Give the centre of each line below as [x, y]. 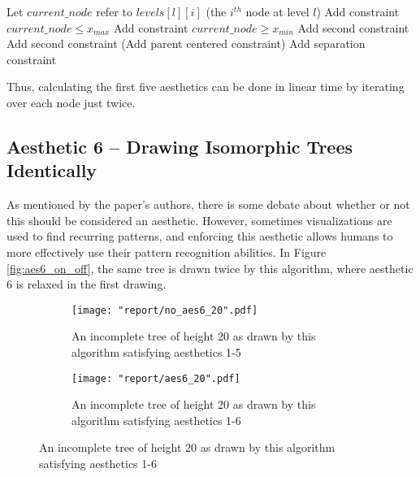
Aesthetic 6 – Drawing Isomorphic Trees [180, 146]
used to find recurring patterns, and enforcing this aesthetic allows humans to [200, 236]
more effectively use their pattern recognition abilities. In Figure [167, 252]
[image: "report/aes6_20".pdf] [156, 378]
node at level [277, 11]
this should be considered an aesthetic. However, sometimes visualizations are [199, 220]
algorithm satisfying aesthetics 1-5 [156, 351]
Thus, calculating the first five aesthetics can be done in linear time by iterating [206, 87]
